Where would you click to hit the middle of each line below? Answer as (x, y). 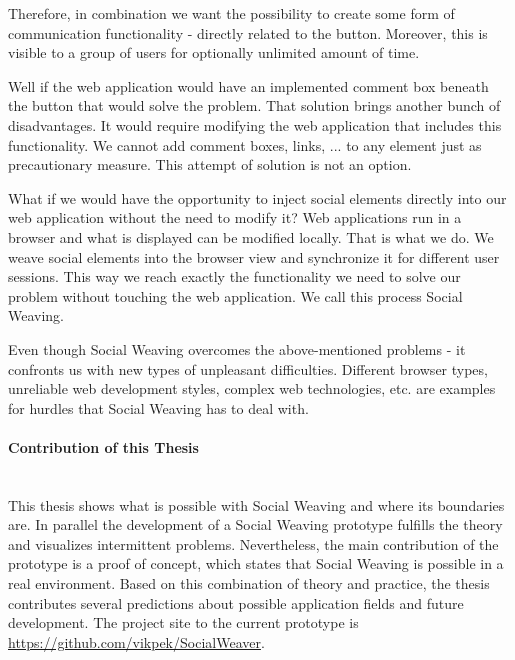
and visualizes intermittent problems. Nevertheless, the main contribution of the (253, 543)
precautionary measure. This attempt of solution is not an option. (210, 164)
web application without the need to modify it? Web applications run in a (235, 217)
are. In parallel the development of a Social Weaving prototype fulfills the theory (255, 524)
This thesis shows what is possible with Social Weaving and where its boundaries (256, 504)
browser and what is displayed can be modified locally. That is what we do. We (251, 236)
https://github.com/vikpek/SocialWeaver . (136, 641)
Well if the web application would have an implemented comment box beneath (248, 85)
